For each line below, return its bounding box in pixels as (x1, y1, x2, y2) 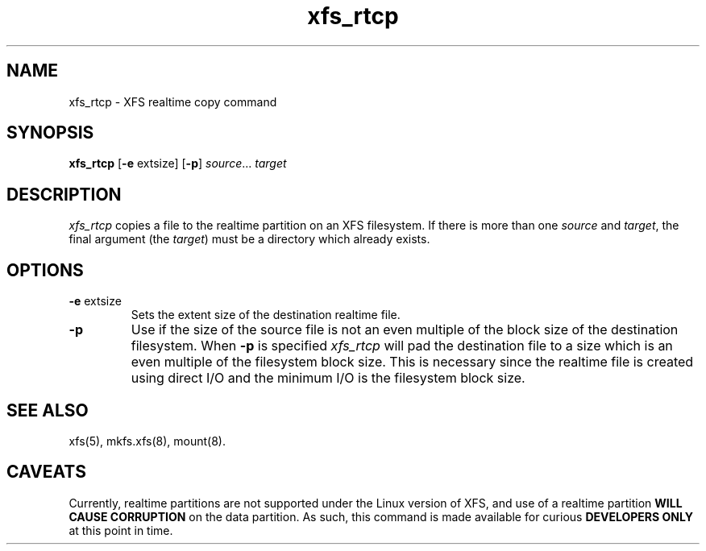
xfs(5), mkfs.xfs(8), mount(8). (69, 433, 226, 448)
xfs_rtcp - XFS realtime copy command (69, 94, 277, 109)
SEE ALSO (6, 400, 89, 420)
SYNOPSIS (6, 122, 94, 143)
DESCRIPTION (6, 184, 122, 205)
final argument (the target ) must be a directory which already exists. (69, 232, 430, 246)
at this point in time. (69, 523, 173, 537)
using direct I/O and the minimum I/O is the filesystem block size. (131, 370, 525, 387)
